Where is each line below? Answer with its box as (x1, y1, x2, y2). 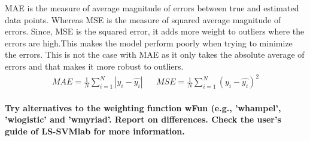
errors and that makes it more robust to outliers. (5, 59, 184, 72)
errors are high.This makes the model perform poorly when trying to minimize (5, 36, 293, 49)
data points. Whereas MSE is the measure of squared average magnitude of (5, 13, 281, 26)
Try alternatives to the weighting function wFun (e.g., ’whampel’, (5, 101, 281, 114)
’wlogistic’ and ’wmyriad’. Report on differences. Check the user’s (5, 113, 281, 126)
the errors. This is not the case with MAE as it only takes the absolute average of (5, 48, 305, 61)
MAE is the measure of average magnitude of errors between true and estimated (5, 2, 299, 14)
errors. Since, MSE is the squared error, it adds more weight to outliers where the (5, 25, 305, 37)
